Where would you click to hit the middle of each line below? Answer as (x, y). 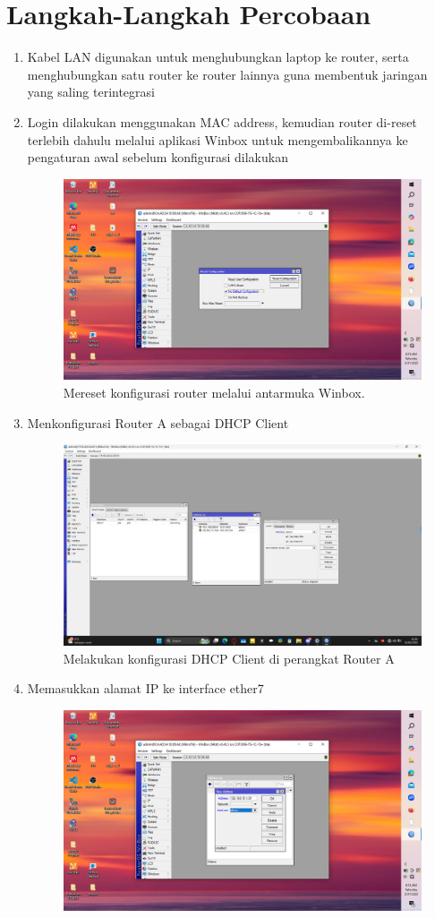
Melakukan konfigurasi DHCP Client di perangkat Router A (229, 658)
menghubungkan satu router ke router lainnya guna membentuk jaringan (227, 74)
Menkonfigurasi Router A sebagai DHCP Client (158, 422)
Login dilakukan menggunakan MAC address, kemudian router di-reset (222, 121)
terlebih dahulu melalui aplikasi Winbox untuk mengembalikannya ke (217, 139)
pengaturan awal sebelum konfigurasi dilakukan (158, 157)
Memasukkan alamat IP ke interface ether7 (145, 688)
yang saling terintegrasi (91, 92)
